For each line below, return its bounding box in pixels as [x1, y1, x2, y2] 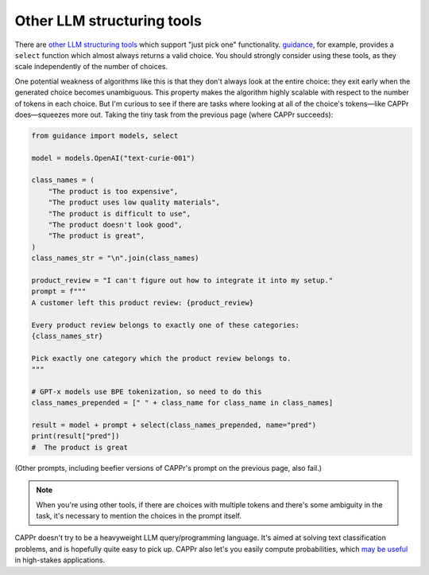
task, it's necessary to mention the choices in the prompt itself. [36, 511, 242, 520]
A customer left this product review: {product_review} [31, 298, 254, 307]
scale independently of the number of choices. [14, 62, 168, 72]
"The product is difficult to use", [48, 209, 191, 218]
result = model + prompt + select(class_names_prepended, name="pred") [31, 421, 317, 429]
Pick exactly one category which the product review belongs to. [31, 354, 292, 363]
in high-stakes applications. [14, 555, 106, 565]
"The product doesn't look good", [48, 220, 183, 229]
